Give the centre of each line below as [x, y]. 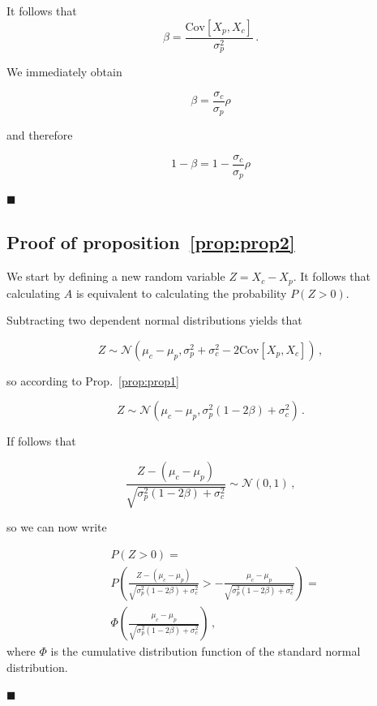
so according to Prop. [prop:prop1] [93, 380]
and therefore [40, 135]
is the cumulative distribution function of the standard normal [206, 651]
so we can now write [57, 527]
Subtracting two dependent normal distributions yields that [154, 320]
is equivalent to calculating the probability [181, 293]
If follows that [41, 441]
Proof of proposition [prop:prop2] [151, 242]
